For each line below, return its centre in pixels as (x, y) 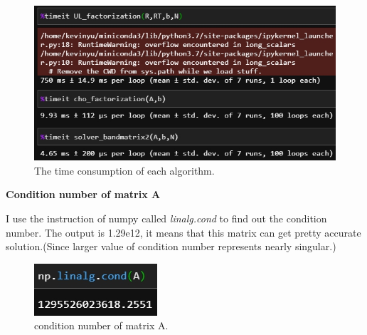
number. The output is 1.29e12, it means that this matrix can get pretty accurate (183, 232)
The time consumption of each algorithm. (124, 170)
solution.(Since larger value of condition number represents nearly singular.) (171, 246)
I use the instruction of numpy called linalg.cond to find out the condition (166, 218)
